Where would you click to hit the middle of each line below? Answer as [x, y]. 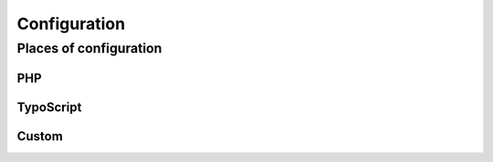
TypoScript [49, 107]
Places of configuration [89, 48]
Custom [40, 136]
